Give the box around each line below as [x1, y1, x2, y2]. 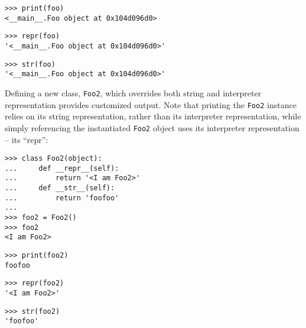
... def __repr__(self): [5, 164, 119, 173]
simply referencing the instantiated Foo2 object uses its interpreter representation [5, 121, 300, 134]
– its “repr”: [5, 133, 48, 145]
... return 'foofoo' [5, 193, 119, 202]
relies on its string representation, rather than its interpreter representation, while [5, 110, 301, 122]
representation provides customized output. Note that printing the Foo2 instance [5, 98, 297, 111]
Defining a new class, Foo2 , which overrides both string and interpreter [5, 86, 262, 99]
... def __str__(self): [5, 184, 115, 193]
